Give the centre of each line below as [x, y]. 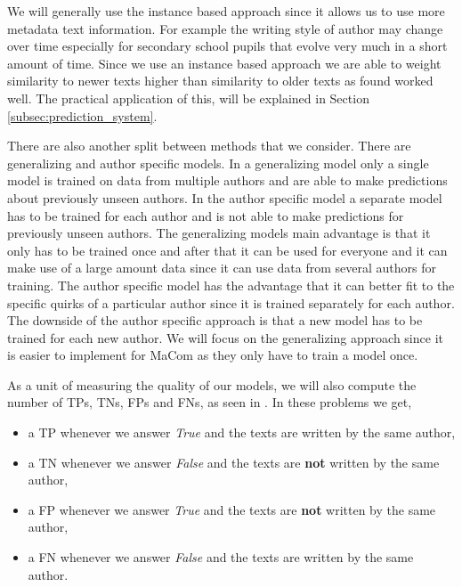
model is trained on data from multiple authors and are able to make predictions [227, 180]
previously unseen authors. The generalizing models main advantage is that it [219, 233]
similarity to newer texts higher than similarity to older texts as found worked [220, 81]
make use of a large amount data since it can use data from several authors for [222, 268]
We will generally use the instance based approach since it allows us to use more [226, 11]
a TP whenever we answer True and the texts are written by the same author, [242, 432]
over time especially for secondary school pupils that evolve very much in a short [227, 46]
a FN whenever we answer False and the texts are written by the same [221, 557]
